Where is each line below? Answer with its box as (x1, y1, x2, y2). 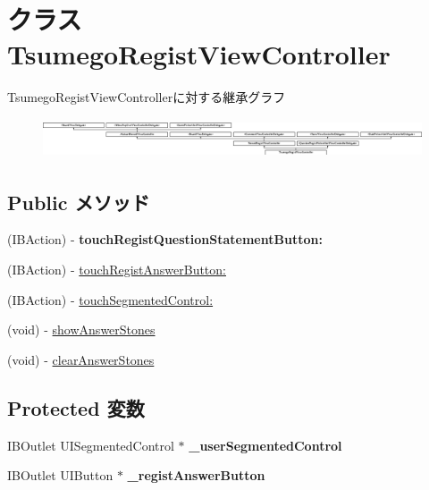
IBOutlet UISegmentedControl (7, 435, 174, 454)
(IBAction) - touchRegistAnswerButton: (7, 260, 226, 279)
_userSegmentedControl (189, 435, 342, 454)
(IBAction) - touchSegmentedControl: (7, 290, 214, 308)
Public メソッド (7, 188, 150, 215)
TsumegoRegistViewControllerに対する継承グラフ (7, 88, 286, 106)
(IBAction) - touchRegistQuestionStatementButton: (7, 230, 323, 249)
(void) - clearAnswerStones (7, 350, 155, 368)
